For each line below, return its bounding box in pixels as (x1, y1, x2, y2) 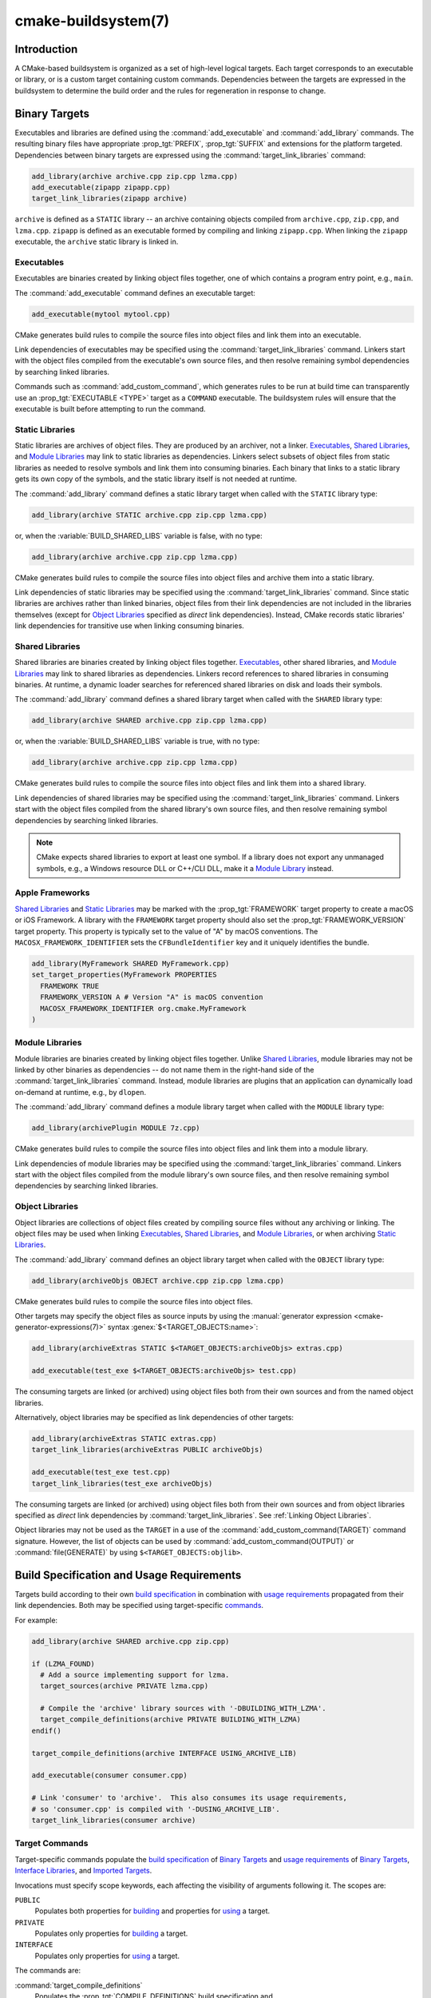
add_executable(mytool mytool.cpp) (31, 309, 171, 319)
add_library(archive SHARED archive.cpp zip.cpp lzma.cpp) (31, 716, 267, 725)
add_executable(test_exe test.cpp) (31, 1467, 171, 1477)
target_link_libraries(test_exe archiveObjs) (31, 1479, 213, 1488)
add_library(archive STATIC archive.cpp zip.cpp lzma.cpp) (31, 510, 267, 519)
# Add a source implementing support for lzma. (40, 1670, 230, 1679)
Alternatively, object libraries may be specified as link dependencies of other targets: (14, 1412, 295, 1422)
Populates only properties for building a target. (34, 1928, 188, 1938)
